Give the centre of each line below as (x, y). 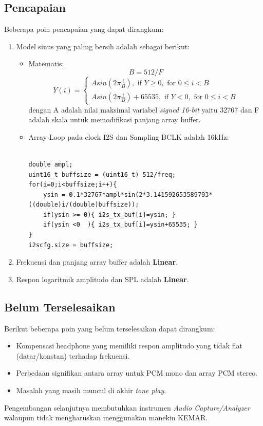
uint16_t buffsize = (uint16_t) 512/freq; (102, 174)
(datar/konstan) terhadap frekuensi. (73, 355)
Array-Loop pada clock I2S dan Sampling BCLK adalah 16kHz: (129, 136)
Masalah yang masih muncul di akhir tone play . (91, 390)
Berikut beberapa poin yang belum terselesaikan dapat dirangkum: (110, 328)
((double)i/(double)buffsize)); (84, 205)
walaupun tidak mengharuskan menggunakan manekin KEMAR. (106, 418)
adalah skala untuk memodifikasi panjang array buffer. (115, 119)
